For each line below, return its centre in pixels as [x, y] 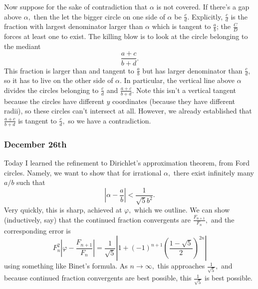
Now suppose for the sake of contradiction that [76, 6]
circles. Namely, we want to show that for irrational [83, 172]
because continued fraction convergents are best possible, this [98, 278]
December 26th [35, 144]
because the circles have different [54, 101]
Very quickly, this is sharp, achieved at [63, 209]
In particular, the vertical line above [179, 80]
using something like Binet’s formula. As [66, 266]
